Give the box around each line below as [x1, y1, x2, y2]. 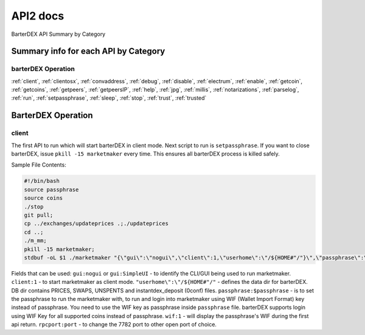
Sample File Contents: [11, 161, 66, 168]
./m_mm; [24, 237, 47, 244]
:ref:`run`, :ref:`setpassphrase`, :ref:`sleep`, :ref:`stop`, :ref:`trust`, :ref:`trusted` [11, 94, 207, 102]
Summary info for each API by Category [11, 46, 165, 57]
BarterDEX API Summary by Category [11, 30, 106, 38]
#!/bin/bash [24, 178, 60, 185]
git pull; [24, 212, 54, 218]
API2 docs [11, 9, 64, 22]
